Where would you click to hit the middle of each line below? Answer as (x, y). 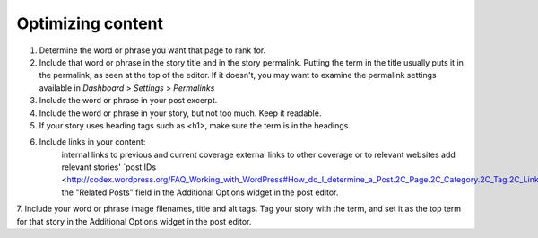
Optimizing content (90, 23)
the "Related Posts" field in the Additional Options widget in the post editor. (200, 192)
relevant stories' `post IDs (109, 167)
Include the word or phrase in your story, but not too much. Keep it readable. (180, 113)
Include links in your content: (92, 142)
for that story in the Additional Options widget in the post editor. (134, 221)
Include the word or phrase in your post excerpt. (128, 101)
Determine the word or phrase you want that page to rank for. (152, 50)
